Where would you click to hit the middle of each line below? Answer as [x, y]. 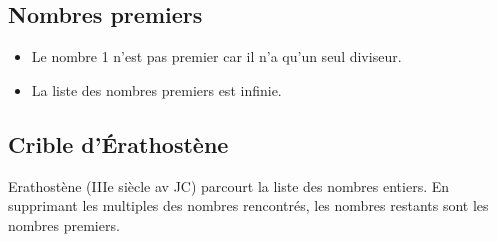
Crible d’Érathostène [118, 143]
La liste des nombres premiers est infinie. [156, 89]
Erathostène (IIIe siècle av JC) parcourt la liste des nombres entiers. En [229, 185]
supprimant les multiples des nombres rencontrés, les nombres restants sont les [248, 205]
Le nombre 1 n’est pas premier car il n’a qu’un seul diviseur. [216, 56]
